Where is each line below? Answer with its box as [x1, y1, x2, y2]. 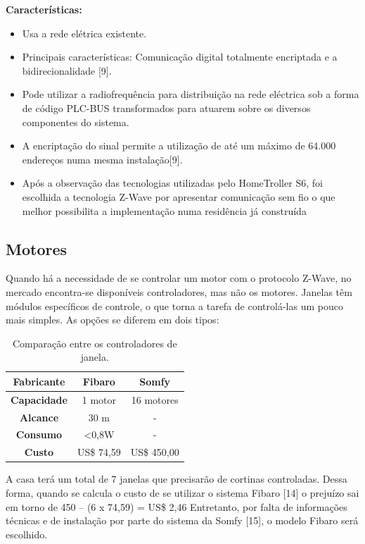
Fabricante [13, 373, 65, 388]
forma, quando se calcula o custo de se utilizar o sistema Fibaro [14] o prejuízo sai [6, 485, 359, 500]
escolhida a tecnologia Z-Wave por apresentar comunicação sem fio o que [22, 189, 335, 204]
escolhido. [6, 526, 48, 541]
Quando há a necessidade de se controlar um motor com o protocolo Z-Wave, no [6, 271, 352, 285]
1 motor [82, 392, 116, 407]
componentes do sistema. [22, 114, 129, 129]
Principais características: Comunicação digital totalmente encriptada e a [22, 49, 338, 64]
